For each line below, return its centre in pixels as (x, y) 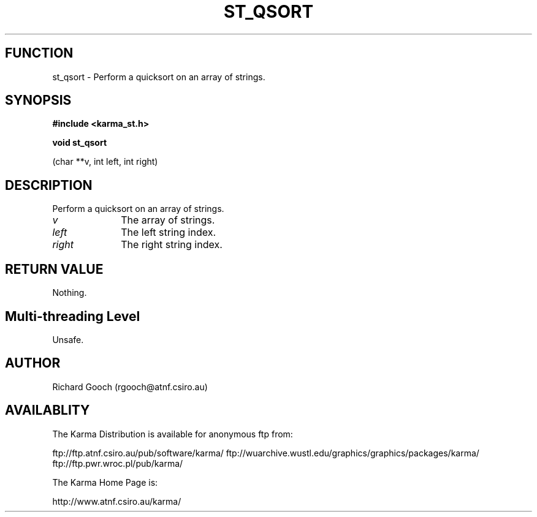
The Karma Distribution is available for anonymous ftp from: (173, 434)
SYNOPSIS (38, 100)
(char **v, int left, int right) (105, 162)
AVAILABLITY (48, 410)
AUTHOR (33, 363)
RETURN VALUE (54, 269)
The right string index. (172, 245)
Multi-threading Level (73, 316)
